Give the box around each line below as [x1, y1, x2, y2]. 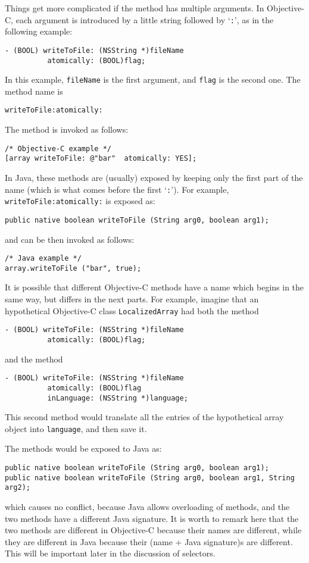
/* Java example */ [5, 254, 82, 263]
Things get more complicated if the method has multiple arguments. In [5, 2, 264, 14]
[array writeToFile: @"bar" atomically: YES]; [5, 154, 197, 163]
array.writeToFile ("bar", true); [5, 264, 142, 273]
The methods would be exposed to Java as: [5, 442, 162, 455]
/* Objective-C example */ [5, 144, 111, 153]
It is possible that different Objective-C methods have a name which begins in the [5, 281, 304, 293]
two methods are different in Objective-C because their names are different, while [5, 524, 302, 536]
